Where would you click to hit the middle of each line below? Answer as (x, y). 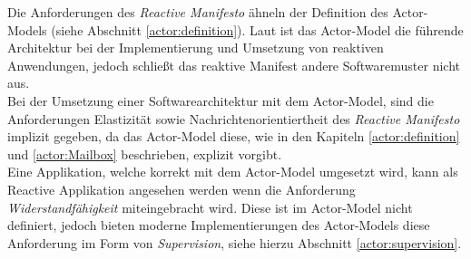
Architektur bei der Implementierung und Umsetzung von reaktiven (196, 48)
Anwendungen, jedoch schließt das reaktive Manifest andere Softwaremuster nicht (234, 65)
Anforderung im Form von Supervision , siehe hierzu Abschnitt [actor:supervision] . (235, 242)
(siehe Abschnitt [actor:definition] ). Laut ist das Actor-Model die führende (257, 29)
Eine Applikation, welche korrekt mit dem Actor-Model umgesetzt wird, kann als (233, 172)
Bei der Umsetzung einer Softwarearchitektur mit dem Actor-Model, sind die (221, 100)
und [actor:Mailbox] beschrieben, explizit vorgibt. (145, 153)
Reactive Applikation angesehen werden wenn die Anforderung (182, 189)
